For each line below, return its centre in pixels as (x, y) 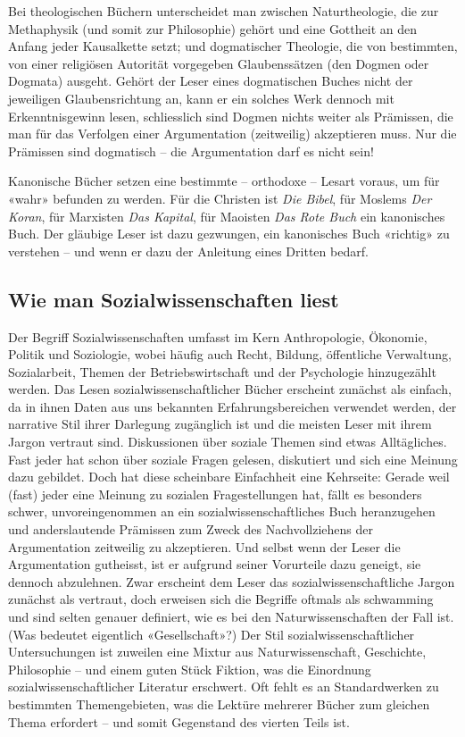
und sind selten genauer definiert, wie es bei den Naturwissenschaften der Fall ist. (231, 617)
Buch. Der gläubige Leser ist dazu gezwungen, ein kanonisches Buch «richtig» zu (229, 234)
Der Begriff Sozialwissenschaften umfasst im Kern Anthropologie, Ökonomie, (218, 336)
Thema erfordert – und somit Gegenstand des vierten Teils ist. (179, 721)
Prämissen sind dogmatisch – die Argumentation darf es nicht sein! (191, 151)
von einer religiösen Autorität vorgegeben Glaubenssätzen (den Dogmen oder (219, 63)
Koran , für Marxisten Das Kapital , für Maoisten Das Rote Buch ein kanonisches (227, 216)
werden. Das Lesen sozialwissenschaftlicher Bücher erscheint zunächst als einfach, (230, 389)
